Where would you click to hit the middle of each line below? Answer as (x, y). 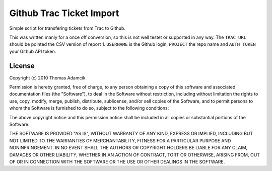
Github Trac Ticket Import (64, 13)
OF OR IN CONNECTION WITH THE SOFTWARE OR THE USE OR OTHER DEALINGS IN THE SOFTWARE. (117, 161)
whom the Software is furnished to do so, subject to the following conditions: (89, 108)
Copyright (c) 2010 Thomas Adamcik (47, 77)
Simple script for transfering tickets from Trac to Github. (67, 28)
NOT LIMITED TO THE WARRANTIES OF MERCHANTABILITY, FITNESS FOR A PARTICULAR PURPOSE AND (120, 140)
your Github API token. (33, 51)
